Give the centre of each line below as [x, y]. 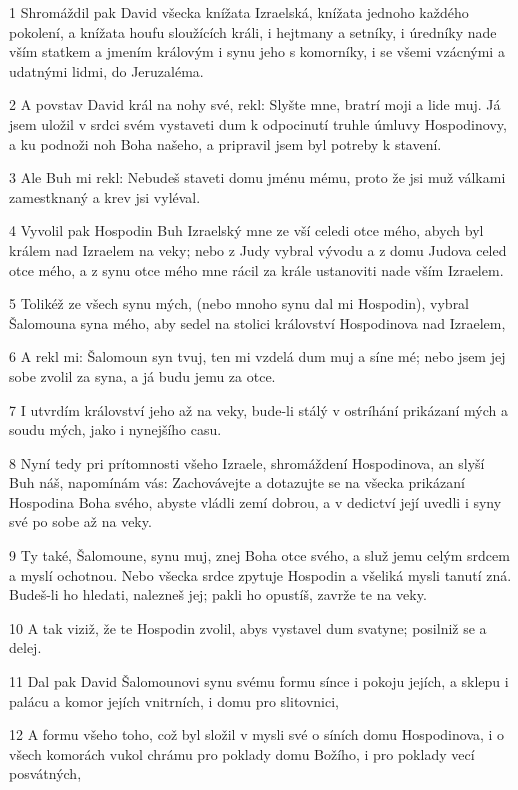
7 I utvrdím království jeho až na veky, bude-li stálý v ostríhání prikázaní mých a [258, 409]
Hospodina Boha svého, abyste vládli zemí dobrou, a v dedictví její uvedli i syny [255, 501]
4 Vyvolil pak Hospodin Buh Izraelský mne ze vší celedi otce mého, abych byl [246, 230]
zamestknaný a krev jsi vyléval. [105, 196]
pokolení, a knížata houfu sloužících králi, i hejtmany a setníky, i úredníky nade [253, 31]
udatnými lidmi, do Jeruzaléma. [106, 70]
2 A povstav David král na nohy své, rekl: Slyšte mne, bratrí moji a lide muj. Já [255, 104]
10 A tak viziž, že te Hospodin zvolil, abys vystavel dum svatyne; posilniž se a [248, 627]
